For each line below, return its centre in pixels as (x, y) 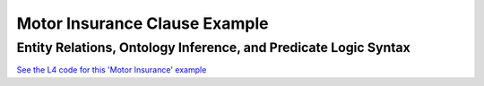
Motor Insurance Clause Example (143, 23)
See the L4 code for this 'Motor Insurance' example (112, 70)
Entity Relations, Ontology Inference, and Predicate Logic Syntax (214, 47)
